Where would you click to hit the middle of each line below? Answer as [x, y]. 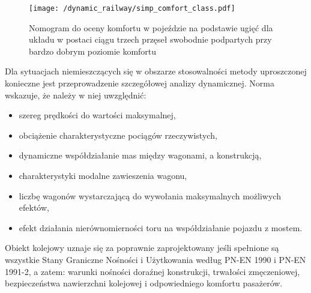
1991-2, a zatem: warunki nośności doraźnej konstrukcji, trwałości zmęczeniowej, [152, 271]
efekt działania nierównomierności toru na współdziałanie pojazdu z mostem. [161, 227]
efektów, [34, 207]
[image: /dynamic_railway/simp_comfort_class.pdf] [132, 8]
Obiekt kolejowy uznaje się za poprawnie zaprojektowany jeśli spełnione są [142, 248]
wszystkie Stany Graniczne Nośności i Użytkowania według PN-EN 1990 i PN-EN [155, 259]
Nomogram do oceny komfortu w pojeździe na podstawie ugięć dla [151, 27]
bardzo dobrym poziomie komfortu [93, 51]
